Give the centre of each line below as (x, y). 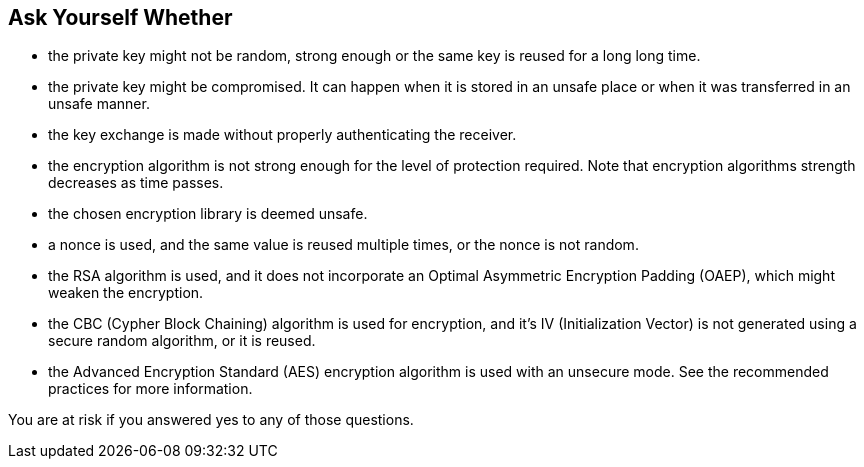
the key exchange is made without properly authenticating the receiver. (282, 135)
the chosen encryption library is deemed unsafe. (208, 214)
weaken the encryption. (126, 293)
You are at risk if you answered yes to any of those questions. (211, 420)
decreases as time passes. (136, 183)
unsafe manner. (99, 104)
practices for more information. (150, 389)
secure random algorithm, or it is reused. (182, 341)
